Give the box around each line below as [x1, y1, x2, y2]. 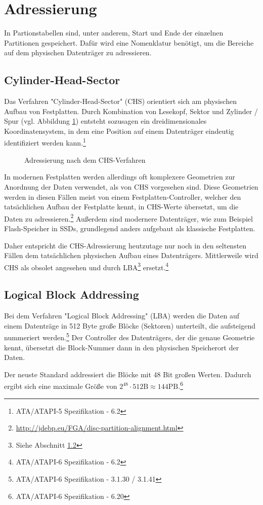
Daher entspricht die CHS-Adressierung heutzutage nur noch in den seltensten [4, 240, 247, 250]
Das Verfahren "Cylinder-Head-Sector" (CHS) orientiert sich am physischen [4, 96, 237, 106]
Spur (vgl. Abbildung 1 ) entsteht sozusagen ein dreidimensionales [4, 116, 207, 126]
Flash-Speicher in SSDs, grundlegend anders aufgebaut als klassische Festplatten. [4, 223, 255, 233]
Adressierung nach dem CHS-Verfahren [24, 154, 146, 165]
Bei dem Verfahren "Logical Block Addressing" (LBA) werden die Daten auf [4, 310, 239, 321]
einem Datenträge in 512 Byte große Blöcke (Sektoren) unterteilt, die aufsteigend [4, 320, 256, 331]
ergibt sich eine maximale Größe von [4, 381, 117, 391]
